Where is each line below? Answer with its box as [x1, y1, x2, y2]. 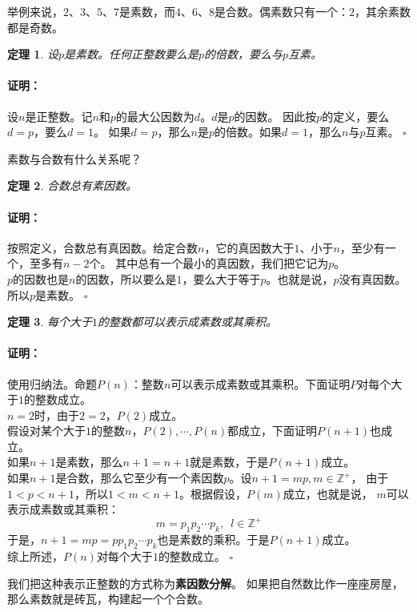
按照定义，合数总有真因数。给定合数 [7, 239, 198, 256]
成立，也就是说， [283, 485, 373, 501]
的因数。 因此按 [234, 107, 317, 124]
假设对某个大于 [7, 422, 86, 439]
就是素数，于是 [190, 453, 269, 470]
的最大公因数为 [115, 107, 194, 124]
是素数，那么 [55, 453, 123, 470]
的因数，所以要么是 [75, 270, 177, 287]
